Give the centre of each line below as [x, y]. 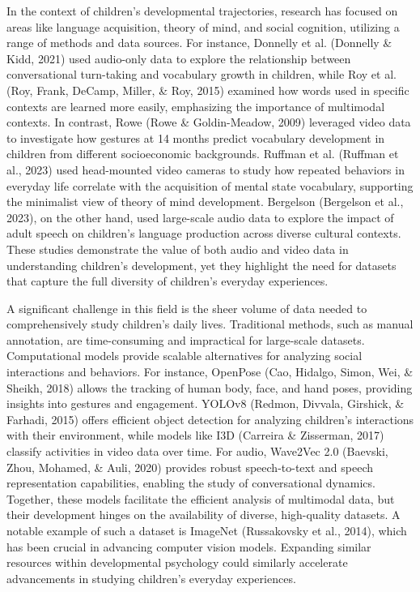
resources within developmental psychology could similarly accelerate [177, 562]
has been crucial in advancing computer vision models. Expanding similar [189, 546]
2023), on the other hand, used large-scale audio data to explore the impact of [200, 217]
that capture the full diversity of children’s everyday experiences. [168, 281]
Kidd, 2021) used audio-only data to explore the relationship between [179, 58]
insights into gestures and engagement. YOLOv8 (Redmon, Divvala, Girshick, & [206, 403]
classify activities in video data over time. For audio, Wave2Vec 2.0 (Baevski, [197, 451]
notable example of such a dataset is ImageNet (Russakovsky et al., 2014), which [207, 530]
